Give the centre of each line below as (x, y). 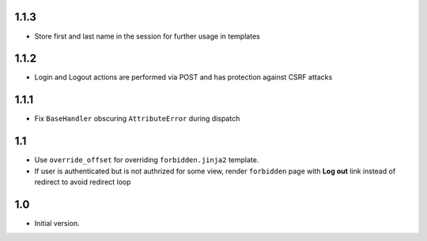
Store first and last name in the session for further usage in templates (147, 36)
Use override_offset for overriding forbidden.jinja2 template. (147, 160)
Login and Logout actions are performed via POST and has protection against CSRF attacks (183, 77)
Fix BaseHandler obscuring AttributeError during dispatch (137, 119)
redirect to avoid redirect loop (83, 182)
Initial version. (57, 223)
